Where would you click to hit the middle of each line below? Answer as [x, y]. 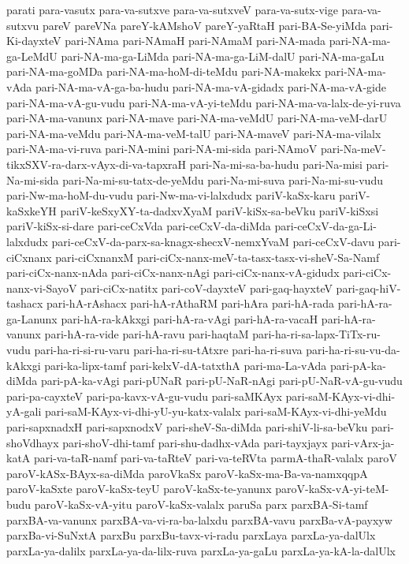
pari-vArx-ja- [363, 442]
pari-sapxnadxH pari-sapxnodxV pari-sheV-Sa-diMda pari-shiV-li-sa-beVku [187, 427]
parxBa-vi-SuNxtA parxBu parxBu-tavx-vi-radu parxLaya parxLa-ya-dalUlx [191, 535]
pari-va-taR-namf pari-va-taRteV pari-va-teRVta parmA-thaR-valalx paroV [215, 458]
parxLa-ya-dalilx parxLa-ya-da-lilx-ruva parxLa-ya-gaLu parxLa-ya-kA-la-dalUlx [201, 550]
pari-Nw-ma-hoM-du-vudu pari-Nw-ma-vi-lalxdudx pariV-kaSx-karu [171, 195]
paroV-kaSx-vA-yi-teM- [332, 489]
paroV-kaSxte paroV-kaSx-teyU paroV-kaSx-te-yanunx [139, 489]
